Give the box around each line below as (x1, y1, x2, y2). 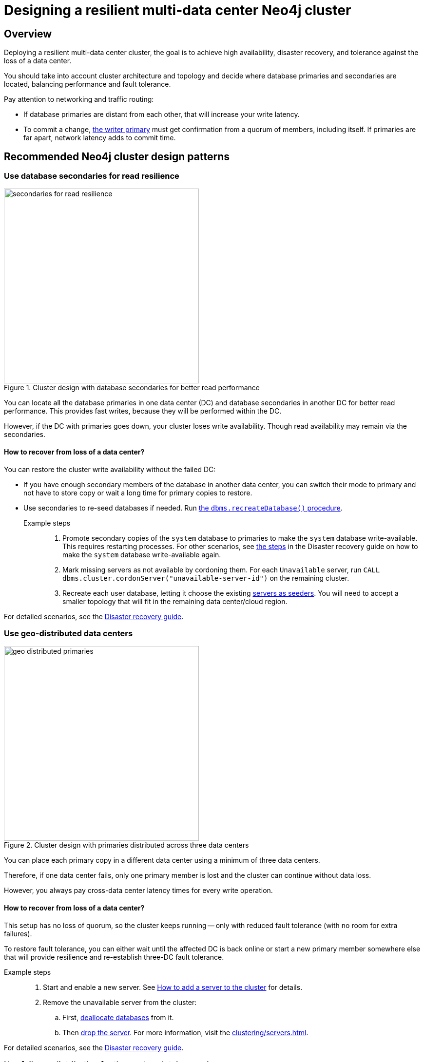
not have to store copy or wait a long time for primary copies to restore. (23, 488, 252, 497)
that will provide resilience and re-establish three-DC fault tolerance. (4, 952, 224, 961)
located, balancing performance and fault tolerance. (4, 80, 171, 89)
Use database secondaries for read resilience (4, 171, 179, 181)
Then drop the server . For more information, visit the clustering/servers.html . (62, 1028, 308, 1037)
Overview (4, 27, 52, 40)
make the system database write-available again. (62, 550, 221, 559)
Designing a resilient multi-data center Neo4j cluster (4, 2, 351, 19)
